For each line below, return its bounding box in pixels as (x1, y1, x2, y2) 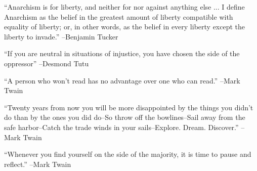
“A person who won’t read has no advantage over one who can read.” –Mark (4, 75, 240, 85)
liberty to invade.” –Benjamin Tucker (4, 31, 118, 41)
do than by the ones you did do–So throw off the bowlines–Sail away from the (4, 112, 245, 122)
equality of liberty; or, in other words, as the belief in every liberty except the (4, 21, 245, 32)
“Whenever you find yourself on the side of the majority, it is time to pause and (4, 149, 251, 159)
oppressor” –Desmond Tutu (4, 58, 89, 68)
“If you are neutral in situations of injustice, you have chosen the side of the (4, 48, 240, 59)
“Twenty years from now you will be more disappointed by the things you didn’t (4, 102, 253, 112)
